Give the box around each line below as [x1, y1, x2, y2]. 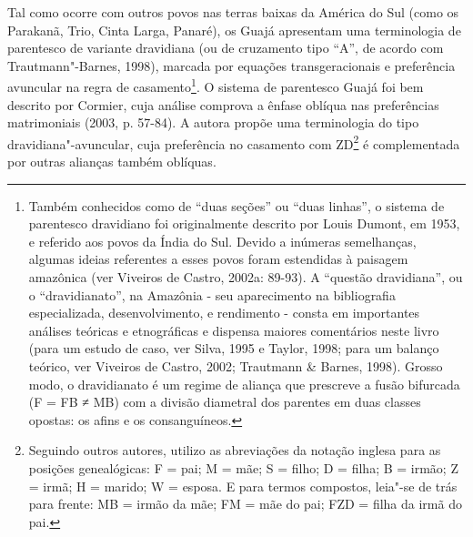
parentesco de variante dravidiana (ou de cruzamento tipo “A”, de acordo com [7, 38, 444, 57]
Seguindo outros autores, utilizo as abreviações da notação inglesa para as [28, 441, 441, 460]
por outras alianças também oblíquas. [7, 152, 216, 171]
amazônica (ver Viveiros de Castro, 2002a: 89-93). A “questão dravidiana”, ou [28, 268, 463, 287]
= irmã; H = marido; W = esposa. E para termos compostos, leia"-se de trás [28, 476, 458, 495]
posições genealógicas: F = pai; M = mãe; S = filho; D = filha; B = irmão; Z [28, 458, 458, 477]
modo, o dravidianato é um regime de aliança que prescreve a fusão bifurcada [28, 374, 460, 393]
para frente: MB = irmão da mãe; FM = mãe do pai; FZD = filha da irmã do [28, 494, 462, 513]
